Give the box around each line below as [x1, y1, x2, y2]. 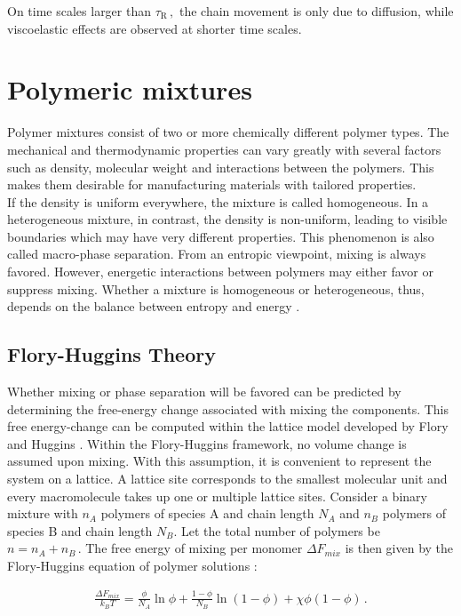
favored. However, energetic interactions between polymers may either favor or [7, 262, 433, 281]
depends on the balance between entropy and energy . [7, 297, 300, 316]
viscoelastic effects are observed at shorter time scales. [7, 19, 302, 37]
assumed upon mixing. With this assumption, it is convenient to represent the [7, 452, 432, 470]
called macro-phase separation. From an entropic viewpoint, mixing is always [7, 244, 426, 263]
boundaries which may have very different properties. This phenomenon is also [7, 227, 434, 245]
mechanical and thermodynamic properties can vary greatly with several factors [7, 140, 441, 158]
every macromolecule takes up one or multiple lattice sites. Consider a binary [7, 486, 427, 505]
